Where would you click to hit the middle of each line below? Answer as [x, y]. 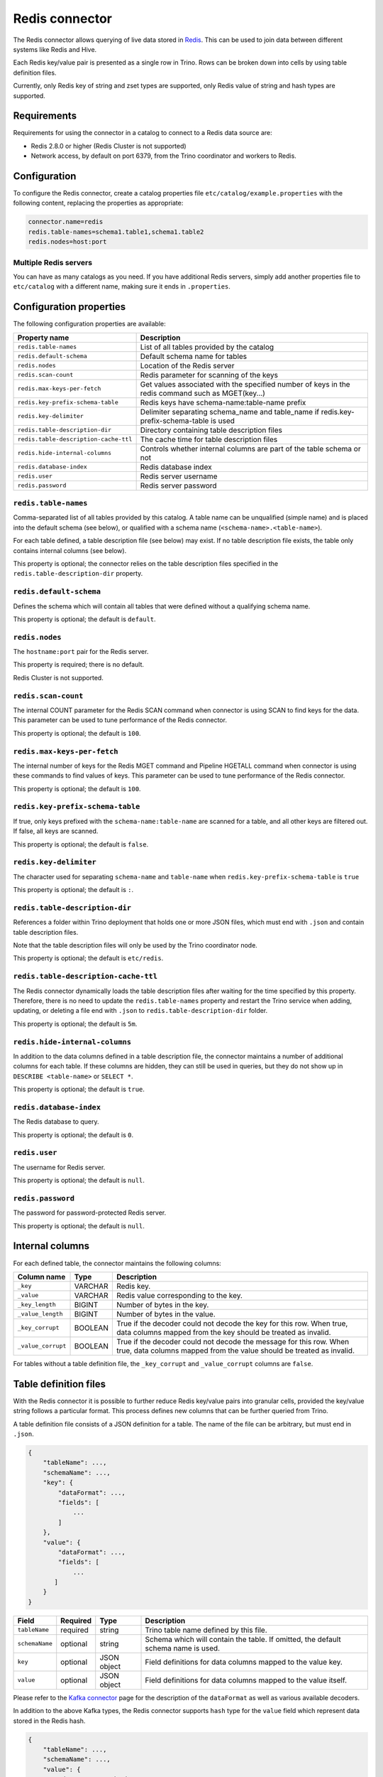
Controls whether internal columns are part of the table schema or [250, 449]
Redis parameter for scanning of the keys [209, 375]
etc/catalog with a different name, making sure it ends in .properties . [122, 286]
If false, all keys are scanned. [56, 831]
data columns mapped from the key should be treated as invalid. [223, 1332]
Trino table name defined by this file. [206, 1630]
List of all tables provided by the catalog [207, 347]
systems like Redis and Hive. [55, 49]
